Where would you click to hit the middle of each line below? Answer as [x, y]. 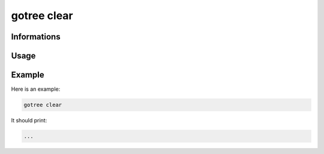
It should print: [29, 121]
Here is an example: [36, 89]
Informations [36, 37]
